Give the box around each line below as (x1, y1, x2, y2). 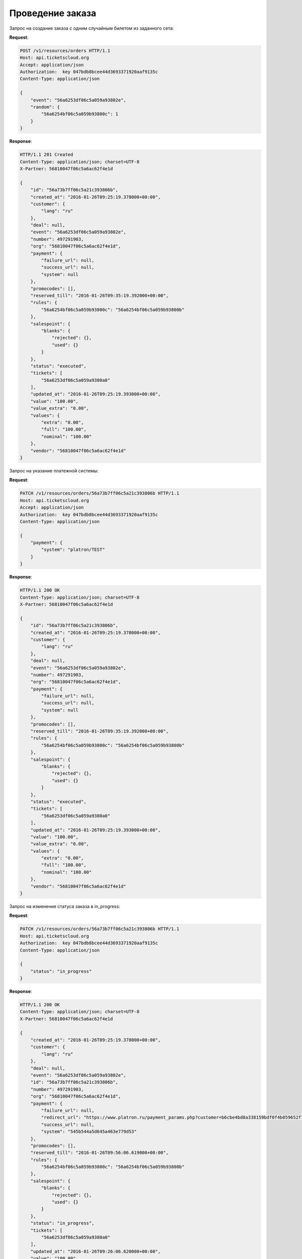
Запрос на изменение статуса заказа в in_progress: (9, 903, 120, 909)
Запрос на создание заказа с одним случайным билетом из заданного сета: (9, 25, 174, 31)
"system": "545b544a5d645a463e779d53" (41, 1129, 137, 1135)
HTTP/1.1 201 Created (20, 152, 73, 158)
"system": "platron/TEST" (41, 547, 105, 552)
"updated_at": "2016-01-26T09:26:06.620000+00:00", (30, 1248, 161, 1254)
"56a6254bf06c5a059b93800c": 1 (41, 111, 118, 117)
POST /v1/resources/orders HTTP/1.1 (20, 48, 111, 53)
